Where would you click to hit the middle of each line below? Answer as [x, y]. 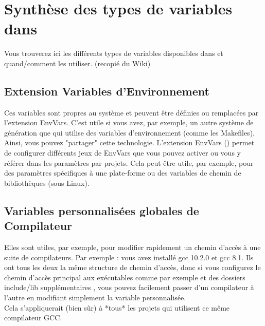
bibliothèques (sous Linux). [47, 183]
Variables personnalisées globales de [102, 210]
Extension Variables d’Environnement [107, 91]
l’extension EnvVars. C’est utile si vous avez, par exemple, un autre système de [129, 122]
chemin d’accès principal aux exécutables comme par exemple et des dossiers [125, 277]
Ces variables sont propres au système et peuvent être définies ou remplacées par [131, 112]
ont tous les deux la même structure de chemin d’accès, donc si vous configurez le [132, 267]
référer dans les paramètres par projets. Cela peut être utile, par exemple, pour [129, 162]
